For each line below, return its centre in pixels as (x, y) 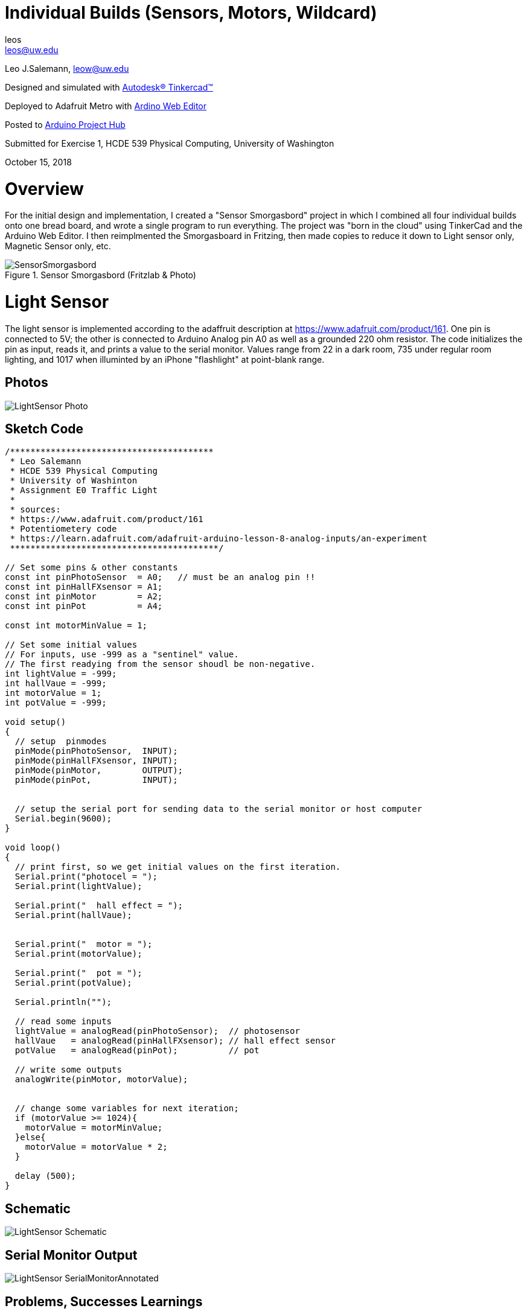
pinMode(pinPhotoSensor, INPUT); (96, 751)
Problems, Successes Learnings (104, 1301)
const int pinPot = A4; (84, 606)
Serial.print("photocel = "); (86, 877)
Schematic (38, 1208)
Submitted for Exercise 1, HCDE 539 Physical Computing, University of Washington (170, 143)
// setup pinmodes (61, 742)
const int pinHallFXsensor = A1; (84, 587)
